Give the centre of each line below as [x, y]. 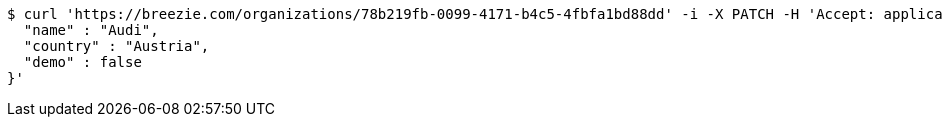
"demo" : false [82, 62]
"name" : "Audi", [91, 30]
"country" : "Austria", [116, 46]
